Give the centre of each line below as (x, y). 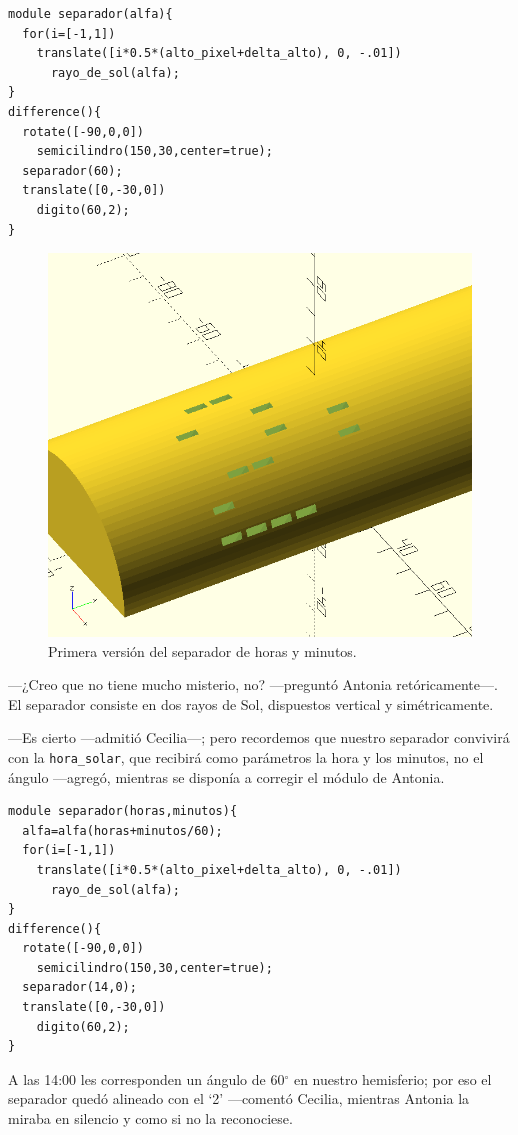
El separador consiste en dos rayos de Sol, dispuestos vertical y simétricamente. (251, 703)
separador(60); (72, 170)
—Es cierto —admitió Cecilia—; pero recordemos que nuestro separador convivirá (259, 737)
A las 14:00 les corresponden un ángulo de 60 (146, 1078)
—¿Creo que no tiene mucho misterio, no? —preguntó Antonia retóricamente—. (253, 684)
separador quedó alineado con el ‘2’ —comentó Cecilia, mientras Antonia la (239, 1098)
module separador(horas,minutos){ (123, 811)
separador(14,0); (79, 987)
